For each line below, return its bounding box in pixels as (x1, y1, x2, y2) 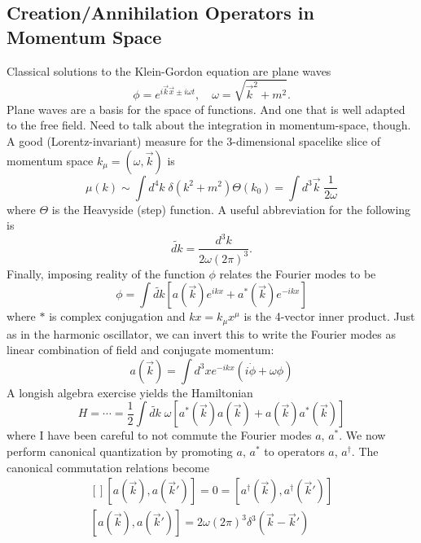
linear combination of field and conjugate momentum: (7, 341, 274, 358)
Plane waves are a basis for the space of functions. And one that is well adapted (7, 100, 406, 117)
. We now (339, 427, 386, 444)
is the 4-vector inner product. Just (243, 308, 415, 325)
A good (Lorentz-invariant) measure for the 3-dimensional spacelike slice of (7, 132, 381, 149)
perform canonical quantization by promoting (7, 443, 233, 460)
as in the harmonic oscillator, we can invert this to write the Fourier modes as (7, 325, 396, 342)
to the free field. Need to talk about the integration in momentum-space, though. (7, 116, 411, 134)
